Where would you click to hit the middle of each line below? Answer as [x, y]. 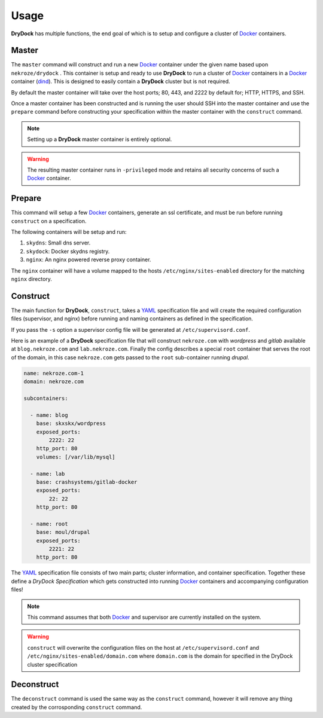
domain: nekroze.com [54, 382]
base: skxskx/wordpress [71, 424]
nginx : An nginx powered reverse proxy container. [89, 259]
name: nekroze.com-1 [54, 373]
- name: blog [49, 415]
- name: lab [48, 473]
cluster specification [52, 664]
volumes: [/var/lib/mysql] [76, 457]
